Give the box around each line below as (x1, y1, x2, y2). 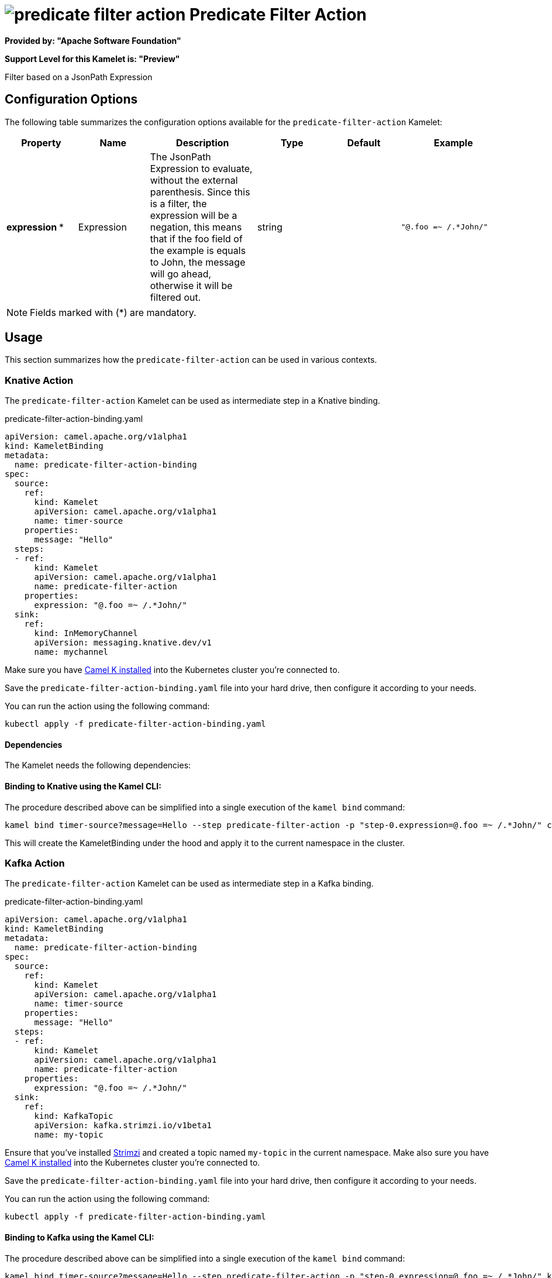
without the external (150, 174, 238, 186)
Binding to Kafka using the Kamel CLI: (5, 1232, 154, 1242)
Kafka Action (5, 857, 65, 869)
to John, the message (150, 256, 246, 268)
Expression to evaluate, (150, 162, 253, 174)
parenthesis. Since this (150, 185, 250, 198)
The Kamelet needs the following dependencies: (5, 760, 191, 771)
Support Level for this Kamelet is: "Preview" (5, 53, 180, 64)
